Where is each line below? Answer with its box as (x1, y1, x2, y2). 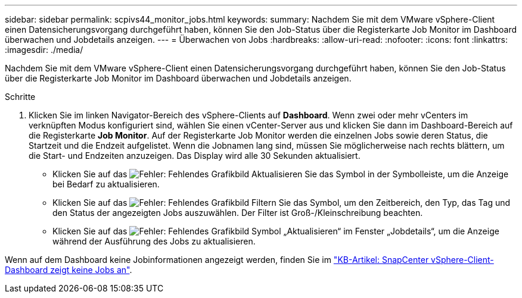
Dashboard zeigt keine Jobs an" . (5, 265, 132, 275)
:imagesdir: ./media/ (5, 45, 83, 55)
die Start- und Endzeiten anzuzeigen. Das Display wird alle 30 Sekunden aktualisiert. (29, 150, 361, 161)
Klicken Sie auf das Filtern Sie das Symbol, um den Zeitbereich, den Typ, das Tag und (52, 197, 511, 208)
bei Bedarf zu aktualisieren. (52, 179, 160, 189)
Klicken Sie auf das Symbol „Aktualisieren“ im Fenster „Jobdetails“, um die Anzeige (52, 226, 499, 236)
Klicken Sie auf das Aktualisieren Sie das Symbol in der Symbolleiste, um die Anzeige (52, 169, 509, 179)
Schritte (5, 92, 36, 102)
